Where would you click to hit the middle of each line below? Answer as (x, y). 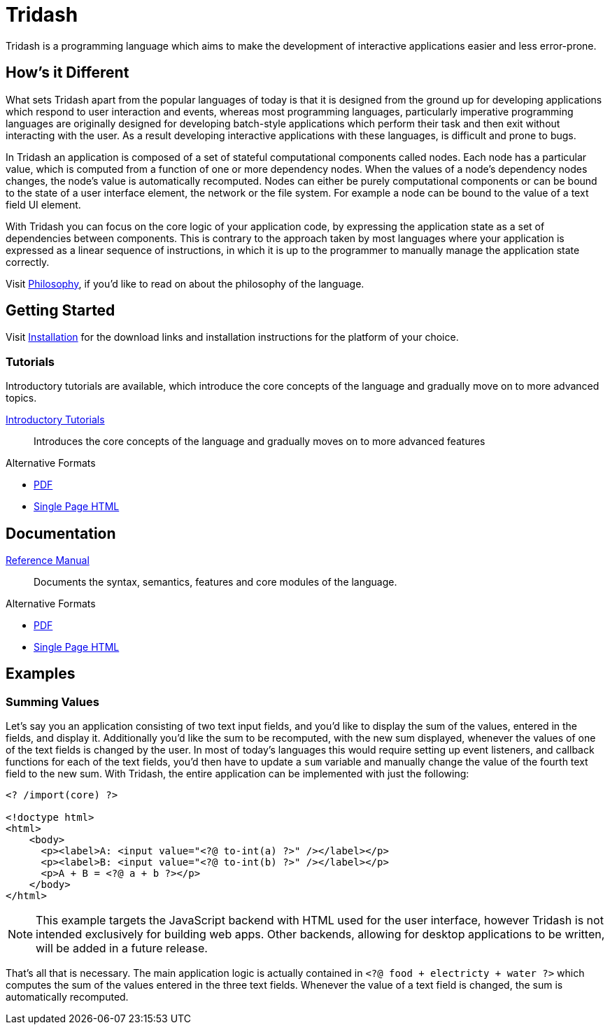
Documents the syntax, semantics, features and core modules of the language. (215, 582)
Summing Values (52, 701)
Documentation (61, 533)
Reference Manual (48, 560)
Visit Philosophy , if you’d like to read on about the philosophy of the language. (185, 283)
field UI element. (43, 204)
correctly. (28, 262)
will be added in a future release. (122, 948)
